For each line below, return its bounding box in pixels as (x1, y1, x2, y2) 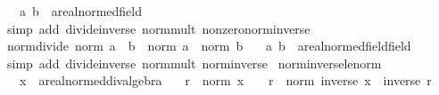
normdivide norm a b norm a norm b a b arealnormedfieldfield (6, 36, 411, 55)
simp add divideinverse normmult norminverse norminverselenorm (6, 53, 382, 72)
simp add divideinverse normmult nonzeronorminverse (6, 19, 311, 37)
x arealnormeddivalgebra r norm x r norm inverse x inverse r (19, 71, 432, 90)
